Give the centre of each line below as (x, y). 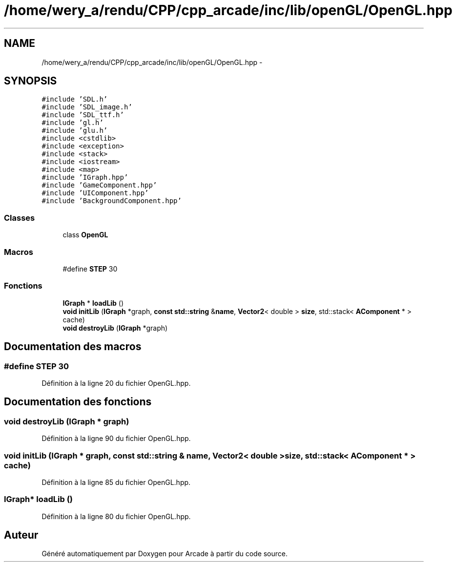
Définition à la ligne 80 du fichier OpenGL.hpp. (116, 516)
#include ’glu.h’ (75, 131)
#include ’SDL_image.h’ (87, 107)
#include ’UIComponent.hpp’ (95, 193)
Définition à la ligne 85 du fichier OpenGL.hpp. (116, 482)
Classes (20, 218)
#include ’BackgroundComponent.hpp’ (112, 201)
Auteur (21, 535)
